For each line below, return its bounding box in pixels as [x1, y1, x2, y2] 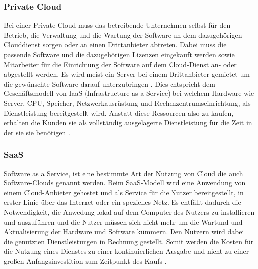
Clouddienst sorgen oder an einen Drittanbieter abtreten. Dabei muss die [4, 39, 227, 50]
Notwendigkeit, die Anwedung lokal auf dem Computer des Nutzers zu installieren [4, 206, 255, 217]
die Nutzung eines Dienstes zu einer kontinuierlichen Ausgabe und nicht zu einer [4, 246, 249, 256]
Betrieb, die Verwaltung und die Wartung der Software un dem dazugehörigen [4, 29, 242, 40]
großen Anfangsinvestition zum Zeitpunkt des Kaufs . [4, 255, 167, 266]
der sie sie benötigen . [4, 127, 70, 137]
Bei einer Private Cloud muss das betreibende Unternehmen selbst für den [4, 20, 231, 30]
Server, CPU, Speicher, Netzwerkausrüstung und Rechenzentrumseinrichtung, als [4, 97, 251, 108]
